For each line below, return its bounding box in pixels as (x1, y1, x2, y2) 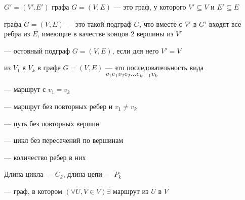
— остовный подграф (4, 45, 70, 56)
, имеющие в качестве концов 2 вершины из (37, 28, 174, 39)
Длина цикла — (4, 169, 53, 179)
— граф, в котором (4, 185, 62, 196)
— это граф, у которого (113, 2, 186, 12)
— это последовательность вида (105, 62, 204, 73)
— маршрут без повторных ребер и (4, 101, 113, 112)
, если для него (112, 45, 159, 56)
